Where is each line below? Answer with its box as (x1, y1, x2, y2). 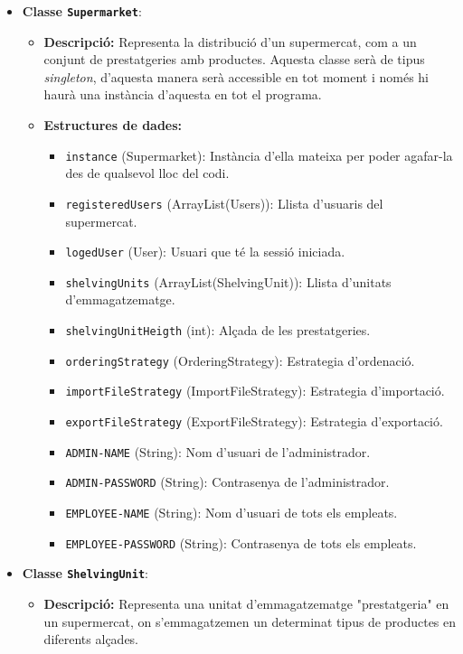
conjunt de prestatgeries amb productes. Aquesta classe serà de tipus (43, 50, 425, 69)
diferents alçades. (43, 630, 139, 649)
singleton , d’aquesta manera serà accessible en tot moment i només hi (43, 67, 430, 86)
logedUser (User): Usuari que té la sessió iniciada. (65, 242, 345, 261)
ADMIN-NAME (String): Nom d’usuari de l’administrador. (65, 442, 371, 461)
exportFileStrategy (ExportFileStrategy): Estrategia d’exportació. (65, 412, 443, 430)
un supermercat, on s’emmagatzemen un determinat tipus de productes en (43, 612, 457, 631)
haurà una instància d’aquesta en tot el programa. (43, 85, 322, 104)
